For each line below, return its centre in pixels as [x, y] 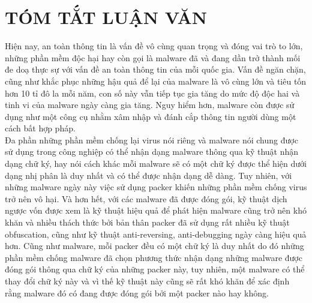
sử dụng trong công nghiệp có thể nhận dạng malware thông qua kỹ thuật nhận [152, 151]
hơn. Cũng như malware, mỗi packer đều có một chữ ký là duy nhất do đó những [154, 246]
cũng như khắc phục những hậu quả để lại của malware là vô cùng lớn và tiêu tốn [156, 81]
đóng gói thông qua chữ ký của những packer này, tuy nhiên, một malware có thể [155, 269]
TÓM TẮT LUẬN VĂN [106, 17]
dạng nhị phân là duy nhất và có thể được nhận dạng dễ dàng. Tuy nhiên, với [148, 175]
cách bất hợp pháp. [40, 128]
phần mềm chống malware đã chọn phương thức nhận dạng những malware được [154, 257]
